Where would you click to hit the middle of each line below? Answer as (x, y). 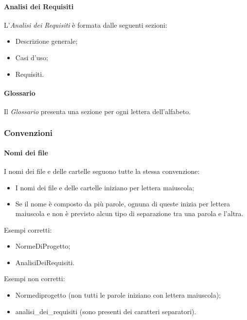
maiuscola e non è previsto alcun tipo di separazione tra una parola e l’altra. (129, 213)
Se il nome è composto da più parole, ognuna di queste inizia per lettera (123, 204)
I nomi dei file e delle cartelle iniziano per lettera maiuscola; (105, 187)
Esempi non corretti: (35, 278)
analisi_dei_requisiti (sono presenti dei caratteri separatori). (106, 311)
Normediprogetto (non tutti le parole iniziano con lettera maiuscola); (118, 295)
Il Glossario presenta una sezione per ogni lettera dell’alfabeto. (97, 111)
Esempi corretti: (28, 229)
